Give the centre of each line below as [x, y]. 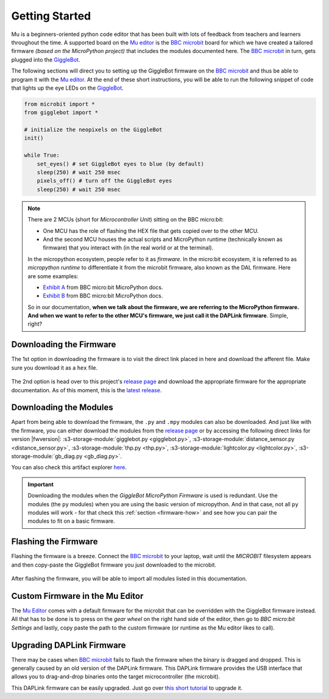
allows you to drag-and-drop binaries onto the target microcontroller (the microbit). [116, 676]
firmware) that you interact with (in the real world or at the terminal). [128, 248]
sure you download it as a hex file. [55, 367]
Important [41, 484]
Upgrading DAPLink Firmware [69, 645]
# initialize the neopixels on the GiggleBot [93, 130]
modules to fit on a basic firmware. [71, 521]
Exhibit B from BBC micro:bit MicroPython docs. [103, 296]
